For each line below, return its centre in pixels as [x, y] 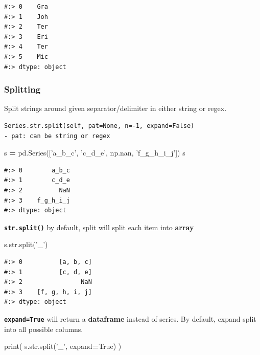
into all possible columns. [44, 329]
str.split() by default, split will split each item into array [99, 227]
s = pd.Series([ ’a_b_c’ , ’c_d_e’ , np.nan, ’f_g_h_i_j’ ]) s [95, 153]
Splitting [22, 89]
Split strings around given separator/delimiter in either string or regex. [115, 108]
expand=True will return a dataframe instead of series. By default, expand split [130, 318]
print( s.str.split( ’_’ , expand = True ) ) [63, 346]
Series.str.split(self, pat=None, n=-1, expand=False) [99, 126]
